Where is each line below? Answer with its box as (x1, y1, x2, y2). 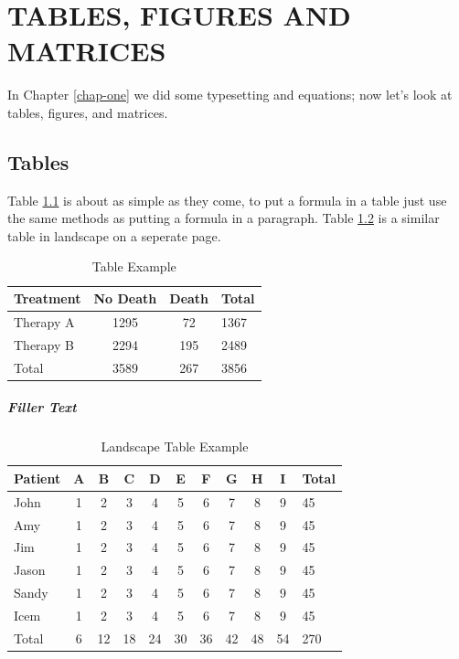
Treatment (14, 289, 81, 308)
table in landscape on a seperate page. (7, 226, 221, 245)
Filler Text (7, 398, 77, 417)
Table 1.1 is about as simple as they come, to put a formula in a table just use (7, 190, 447, 209)
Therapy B (14, 335, 74, 354)
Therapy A (14, 312, 75, 331)
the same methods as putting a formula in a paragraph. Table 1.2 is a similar (7, 208, 440, 228)
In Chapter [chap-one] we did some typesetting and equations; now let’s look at (7, 85, 453, 104)
